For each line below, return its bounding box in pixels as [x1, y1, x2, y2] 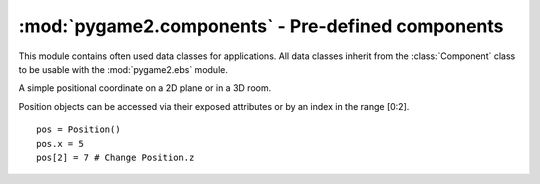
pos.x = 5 [36, 138, 84, 149]
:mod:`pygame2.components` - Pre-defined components [18, 15, 504, 37]
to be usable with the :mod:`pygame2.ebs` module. [18, 63, 229, 75]
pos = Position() [36, 124, 121, 135]
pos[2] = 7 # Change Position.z [36, 151, 195, 163]
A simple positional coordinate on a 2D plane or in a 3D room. [18, 82, 272, 94]
